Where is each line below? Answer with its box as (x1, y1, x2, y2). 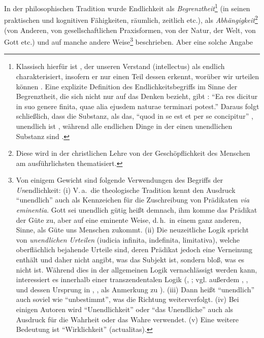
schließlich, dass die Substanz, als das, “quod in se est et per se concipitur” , (16, 111, 253, 121)
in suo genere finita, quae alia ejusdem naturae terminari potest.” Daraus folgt (16, 100, 259, 111)
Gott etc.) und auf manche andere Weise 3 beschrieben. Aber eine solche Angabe (4, 35, 253, 47)
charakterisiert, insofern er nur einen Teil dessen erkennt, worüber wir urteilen (16, 71, 259, 81)
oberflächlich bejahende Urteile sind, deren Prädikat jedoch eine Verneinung (16, 244, 253, 255)
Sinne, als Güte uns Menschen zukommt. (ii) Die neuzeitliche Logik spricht (16, 224, 249, 235)
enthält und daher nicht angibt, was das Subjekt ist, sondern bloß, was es (16, 254, 245, 265)
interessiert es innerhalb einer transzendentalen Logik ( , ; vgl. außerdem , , (16, 274, 248, 285)
